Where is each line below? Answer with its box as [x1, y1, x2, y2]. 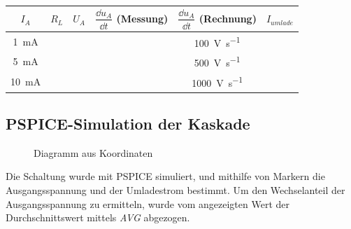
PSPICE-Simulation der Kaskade [6, 112, 250, 134]
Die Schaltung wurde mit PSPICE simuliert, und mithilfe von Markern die [6, 169, 325, 183]
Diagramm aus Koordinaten [34, 145, 153, 160]
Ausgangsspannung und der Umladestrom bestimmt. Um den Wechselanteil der [6, 182, 345, 197]
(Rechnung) [199, 11, 257, 25]
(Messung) [116, 11, 169, 25]
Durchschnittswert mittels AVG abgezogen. [6, 210, 190, 225]
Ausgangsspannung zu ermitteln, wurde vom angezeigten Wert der [6, 196, 289, 211]
